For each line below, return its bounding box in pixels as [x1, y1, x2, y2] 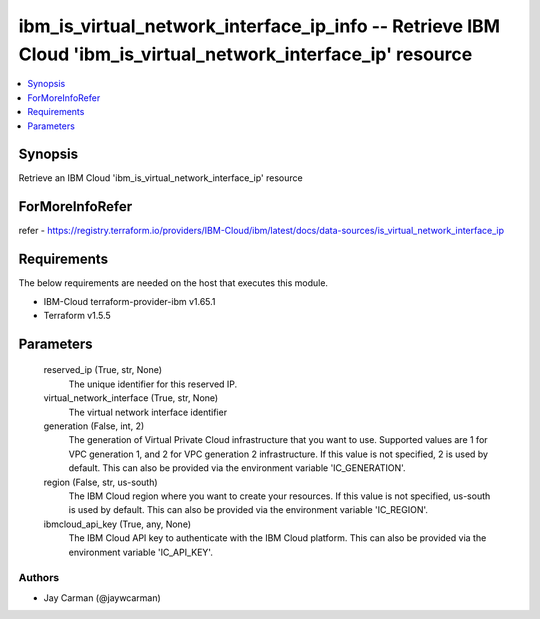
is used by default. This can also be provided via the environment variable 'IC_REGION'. [68, 504, 429, 516]
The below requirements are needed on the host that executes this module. [18, 277, 329, 289]
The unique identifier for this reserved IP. [68, 378, 238, 390]
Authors [18, 571, 60, 585]
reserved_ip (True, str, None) [43, 364, 163, 376]
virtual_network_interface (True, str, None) [43, 392, 219, 404]
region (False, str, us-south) [43, 476, 159, 488]
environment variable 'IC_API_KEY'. [68, 546, 214, 558]
